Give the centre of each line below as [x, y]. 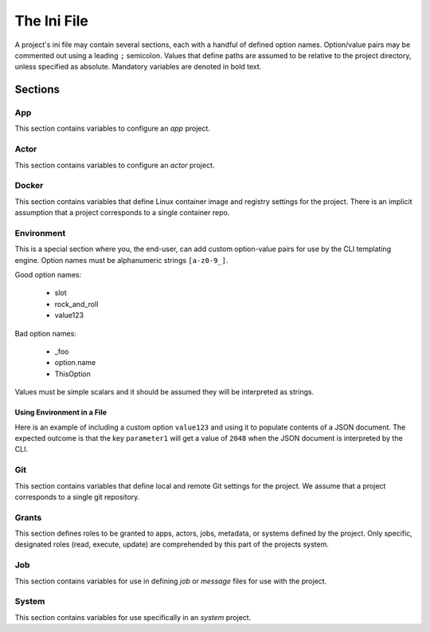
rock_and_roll [76, 304]
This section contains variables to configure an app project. [113, 128]
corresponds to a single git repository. [77, 497]
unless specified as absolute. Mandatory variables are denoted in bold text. [138, 67]
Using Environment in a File [61, 412]
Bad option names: [46, 333]
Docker [29, 186]
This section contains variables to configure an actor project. [115, 165]
